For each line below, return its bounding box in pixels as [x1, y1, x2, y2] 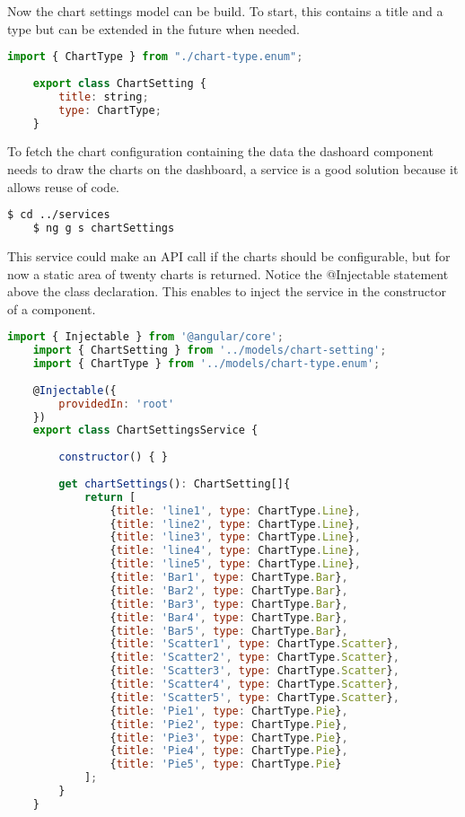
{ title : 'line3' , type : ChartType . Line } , [110, 531, 361, 544]
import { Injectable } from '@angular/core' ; [7, 330, 284, 344]
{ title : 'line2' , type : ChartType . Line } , [110, 517, 361, 531]
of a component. [7, 299, 96, 318]
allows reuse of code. [7, 177, 120, 196]
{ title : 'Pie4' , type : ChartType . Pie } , [110, 744, 348, 758]
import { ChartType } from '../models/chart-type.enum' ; [32, 357, 381, 371]
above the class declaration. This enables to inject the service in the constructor [7, 282, 447, 301]
